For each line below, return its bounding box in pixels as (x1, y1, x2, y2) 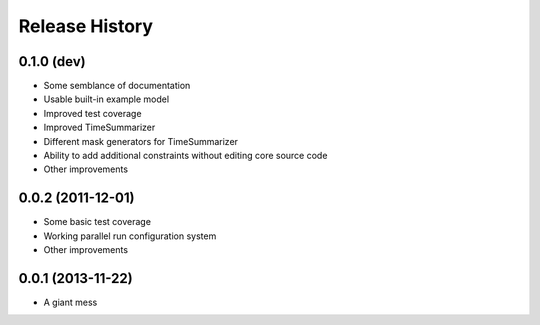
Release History (18, 15, 154, 37)
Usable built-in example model (43, 93, 170, 105)
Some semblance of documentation (43, 80, 191, 92)
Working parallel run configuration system (43, 230, 217, 242)
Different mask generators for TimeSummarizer (43, 135, 239, 147)
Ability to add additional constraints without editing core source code (43, 150, 328, 162)
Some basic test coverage (43, 216, 152, 228)
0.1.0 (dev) (18, 53, 86, 70)
